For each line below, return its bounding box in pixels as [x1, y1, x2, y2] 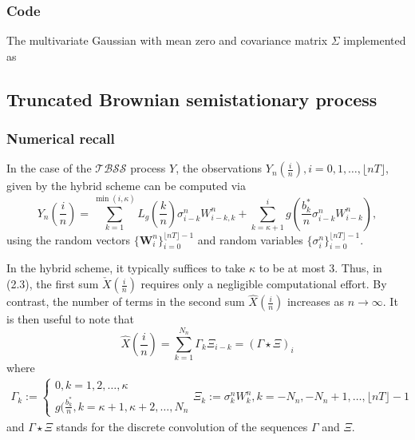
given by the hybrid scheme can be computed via [6, 177, 246, 194]
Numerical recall [6, 129, 115, 149]
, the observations [176, 160, 263, 176]
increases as [287, 293, 344, 310]
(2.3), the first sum [6, 275, 99, 292]
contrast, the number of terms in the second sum [6, 293, 245, 310]
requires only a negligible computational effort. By [140, 275, 387, 292]
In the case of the [6, 160, 92, 176]
